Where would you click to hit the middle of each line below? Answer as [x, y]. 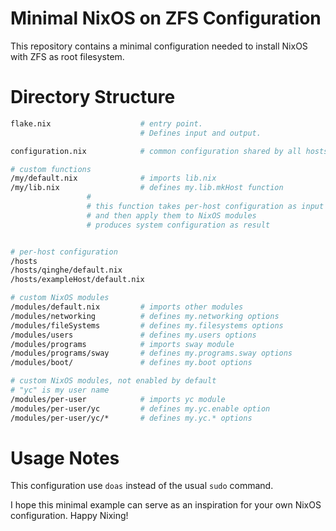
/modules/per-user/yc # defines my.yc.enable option [140, 408]
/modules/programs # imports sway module [122, 344]
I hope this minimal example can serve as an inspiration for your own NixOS [166, 505]
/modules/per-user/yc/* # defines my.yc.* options [131, 418]
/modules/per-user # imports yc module [118, 399]
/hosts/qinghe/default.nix [66, 270]
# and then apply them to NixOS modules [171, 215]
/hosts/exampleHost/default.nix [77, 280]
